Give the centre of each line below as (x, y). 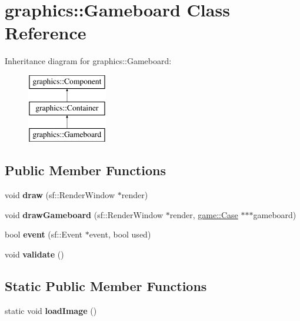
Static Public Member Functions (106, 285)
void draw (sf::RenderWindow (60, 195)
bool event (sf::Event (44, 234)
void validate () (34, 254)
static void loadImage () (51, 310)
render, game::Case (204, 214)
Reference (46, 33)
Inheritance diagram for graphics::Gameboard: (88, 61)
